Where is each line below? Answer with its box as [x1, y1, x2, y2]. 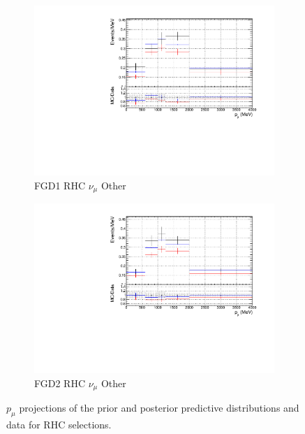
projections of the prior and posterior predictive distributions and [19, 400, 299, 415]
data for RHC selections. [6, 417, 112, 432]
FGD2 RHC [34, 375, 86, 390]
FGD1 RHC [34, 178, 86, 192]
